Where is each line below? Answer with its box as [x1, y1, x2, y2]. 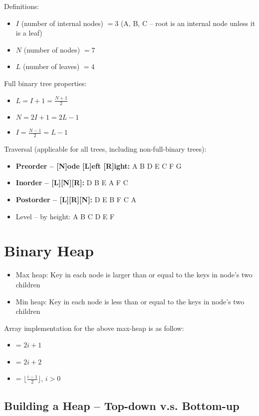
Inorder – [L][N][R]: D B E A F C [15, 177, 128, 188]
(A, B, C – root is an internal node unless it [120, 18, 256, 28]
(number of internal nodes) [21, 18, 103, 28]
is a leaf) [15, 28, 42, 38]
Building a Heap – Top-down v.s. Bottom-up [4, 397, 240, 413]
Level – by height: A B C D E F [15, 211, 115, 221]
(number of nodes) [23, 44, 80, 55]
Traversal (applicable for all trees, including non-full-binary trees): [4, 144, 207, 154]
